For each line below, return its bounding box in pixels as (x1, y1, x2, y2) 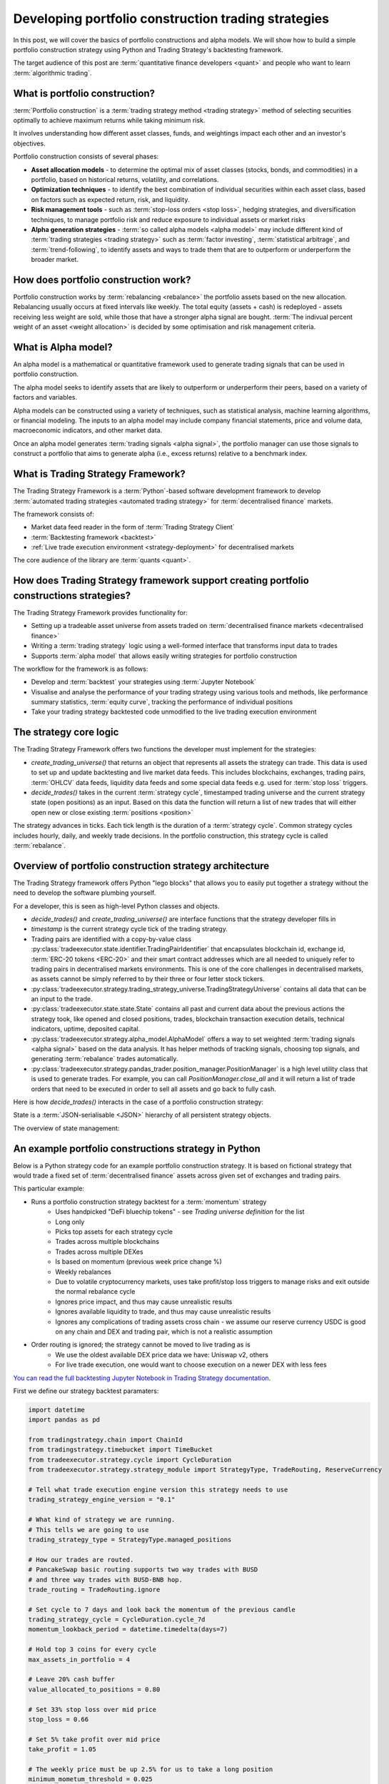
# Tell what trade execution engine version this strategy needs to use (28, 1486, 288, 1494)
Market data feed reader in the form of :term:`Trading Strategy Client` (31, 523, 235, 532)
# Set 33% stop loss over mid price (28, 1706, 157, 1713)
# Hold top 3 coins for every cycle (28, 1646, 157, 1653)
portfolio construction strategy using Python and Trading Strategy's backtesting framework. (13, 45, 283, 54)
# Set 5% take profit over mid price (28, 1735, 161, 1743)
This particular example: (13, 1185, 85, 1193)
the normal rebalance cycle (55, 1287, 136, 1296)
